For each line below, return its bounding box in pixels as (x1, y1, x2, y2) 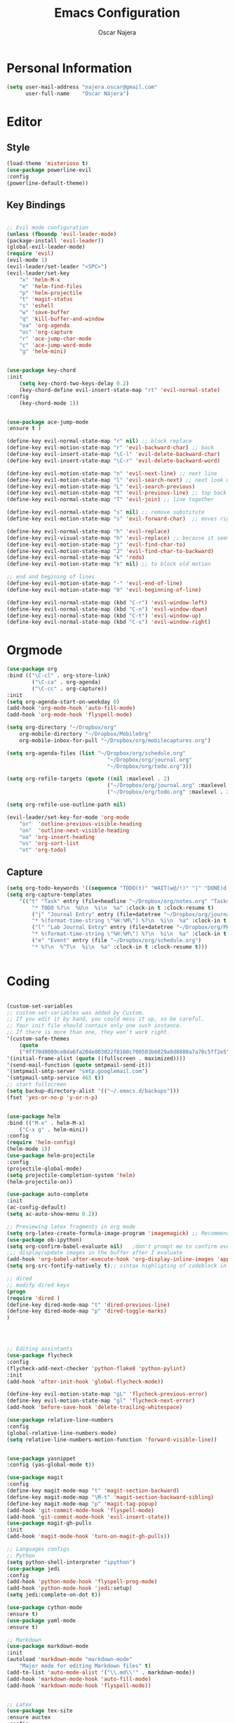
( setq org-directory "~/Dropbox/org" (6, 724, 117, 732)
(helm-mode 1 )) (6, 1145, 51, 1153)
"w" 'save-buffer (19, 309, 70, 316)
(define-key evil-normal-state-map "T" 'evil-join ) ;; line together (6, 496, 215, 503)
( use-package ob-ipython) (6, 1236, 82, 1243)
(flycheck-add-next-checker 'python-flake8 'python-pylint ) (6, 1365, 187, 1372)
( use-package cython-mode (6, 1604, 82, 1611)
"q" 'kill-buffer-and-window (19, 316, 105, 323)
